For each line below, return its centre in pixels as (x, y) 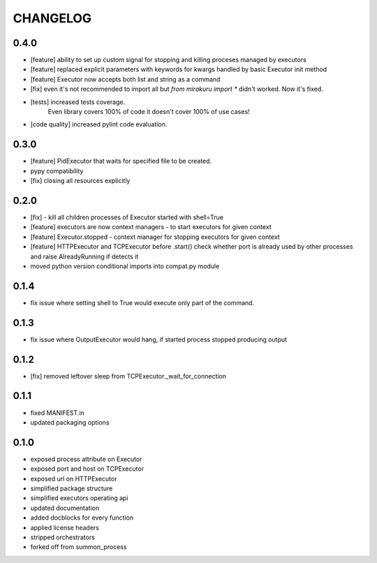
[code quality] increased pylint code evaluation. (99, 124)
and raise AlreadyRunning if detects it (84, 256)
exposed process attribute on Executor (86, 459)
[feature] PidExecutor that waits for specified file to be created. (121, 161)
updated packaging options (70, 422)
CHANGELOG (52, 18)
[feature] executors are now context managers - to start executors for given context (151, 227)
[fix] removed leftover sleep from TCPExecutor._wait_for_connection (128, 376)
